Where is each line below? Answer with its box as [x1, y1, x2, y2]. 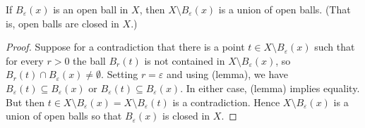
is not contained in [144, 53, 225, 68]
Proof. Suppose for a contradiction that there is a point [6, 39, 245, 54]
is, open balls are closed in [6, 15, 119, 30]
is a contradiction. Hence [172, 94, 280, 109]
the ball [73, 53, 106, 68]
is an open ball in [53, 2, 128, 16]
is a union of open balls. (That [218, 2, 351, 16]
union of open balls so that [6, 108, 122, 123]
